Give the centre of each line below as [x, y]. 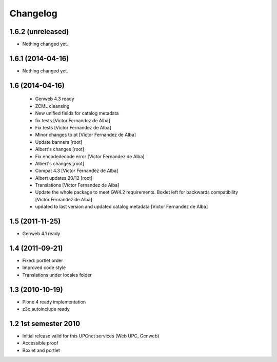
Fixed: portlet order [43, 261]
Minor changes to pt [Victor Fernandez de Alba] [85, 135]
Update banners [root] [59, 142]
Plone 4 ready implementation [54, 302]
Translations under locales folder [57, 275]
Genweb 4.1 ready [41, 234]
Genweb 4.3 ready [55, 99]
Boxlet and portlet [41, 350]
